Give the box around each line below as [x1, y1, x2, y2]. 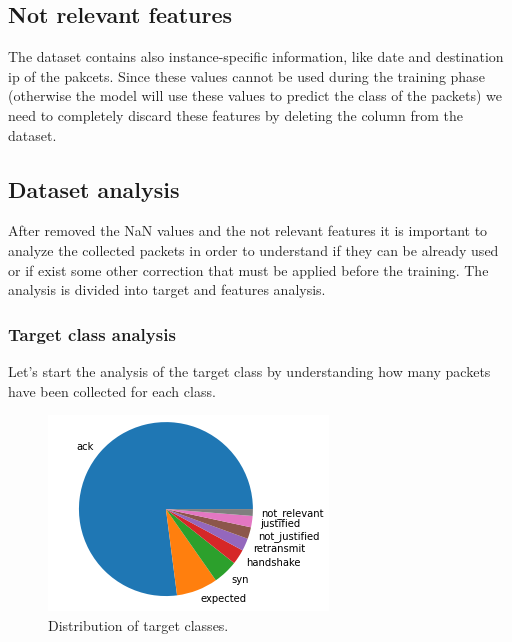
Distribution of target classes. [48, 614, 229, 635]
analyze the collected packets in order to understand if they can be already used [8, 239, 499, 260]
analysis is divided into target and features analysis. [8, 279, 326, 300]
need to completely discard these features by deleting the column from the [8, 104, 463, 125]
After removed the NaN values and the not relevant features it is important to [8, 220, 488, 241]
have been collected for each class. [8, 380, 216, 401]
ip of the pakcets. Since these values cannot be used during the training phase [8, 65, 485, 86]
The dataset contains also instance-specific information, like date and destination [8, 46, 504, 67]
